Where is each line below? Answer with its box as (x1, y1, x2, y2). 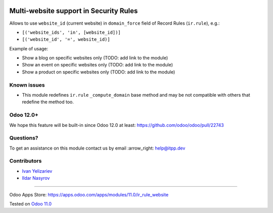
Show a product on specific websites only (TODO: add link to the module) (22, 68, 175, 75)
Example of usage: (9, 45, 49, 51)
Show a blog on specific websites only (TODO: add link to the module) (22, 55, 168, 61)
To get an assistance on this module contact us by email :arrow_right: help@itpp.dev (9, 145, 186, 151)
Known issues (9, 81, 45, 88)
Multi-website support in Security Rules (9, 7, 138, 15)
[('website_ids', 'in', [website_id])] (22, 29, 121, 35)
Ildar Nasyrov (22, 175, 50, 181)
